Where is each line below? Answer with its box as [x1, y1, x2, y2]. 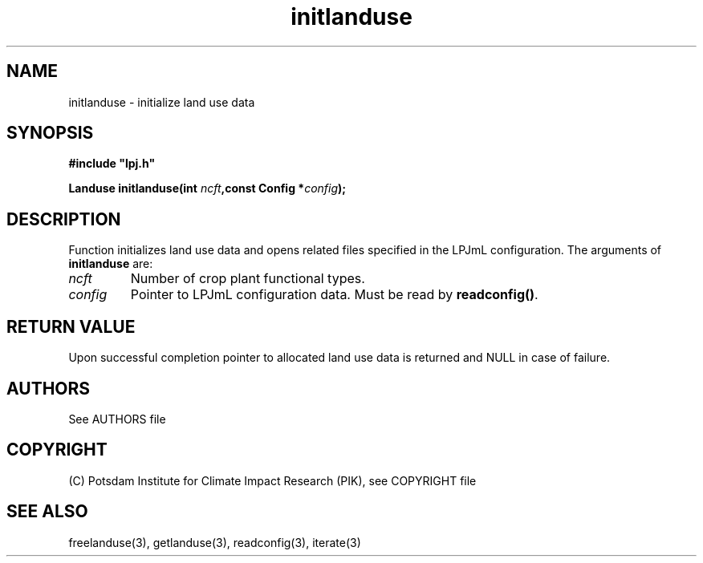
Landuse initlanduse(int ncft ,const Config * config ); [68, 181, 347, 196]
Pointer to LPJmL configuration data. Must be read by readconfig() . [130, 286, 538, 303]
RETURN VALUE [6, 316, 136, 337]
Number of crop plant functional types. [130, 270, 365, 287]
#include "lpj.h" [68, 156, 156, 171]
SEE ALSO [6, 501, 88, 522]
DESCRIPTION [6, 209, 121, 229]
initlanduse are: [68, 257, 153, 271]
